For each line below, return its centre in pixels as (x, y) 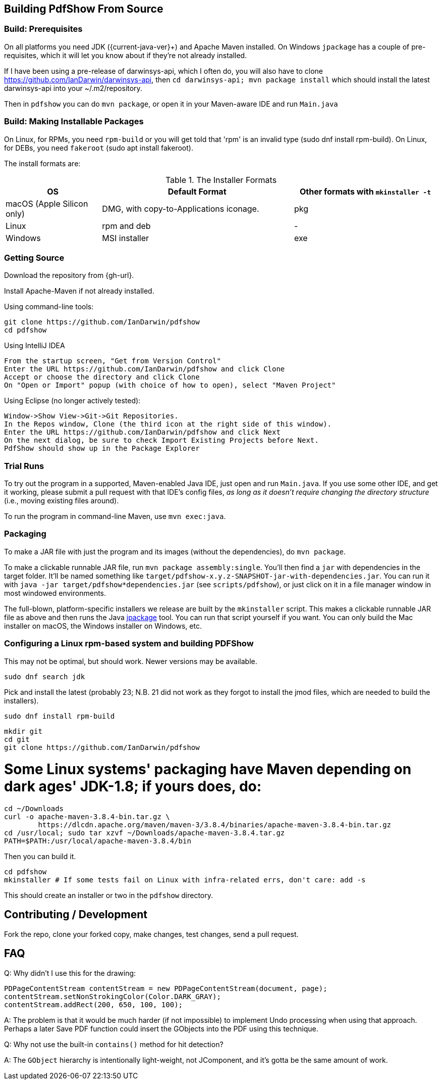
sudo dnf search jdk (45, 676)
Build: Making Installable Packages (74, 122)
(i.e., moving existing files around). (62, 501)
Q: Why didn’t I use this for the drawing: (70, 973)
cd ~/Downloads (34, 809)
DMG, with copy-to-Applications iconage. (181, 208)
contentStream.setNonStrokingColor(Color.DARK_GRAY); (113, 996)
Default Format (197, 191)
